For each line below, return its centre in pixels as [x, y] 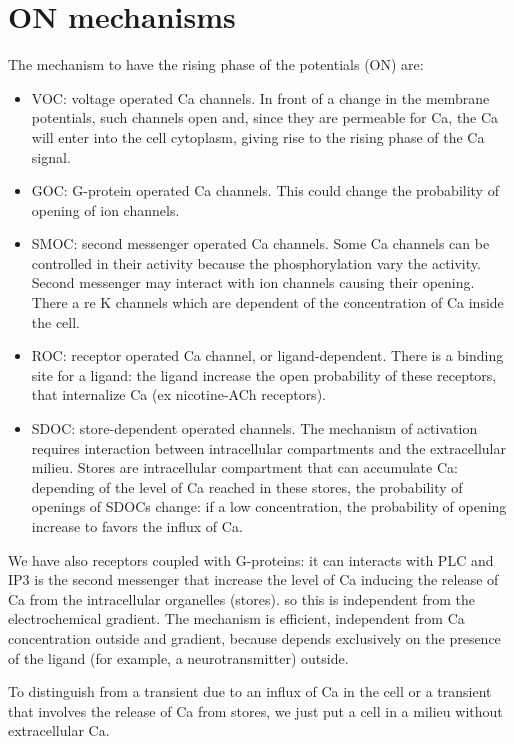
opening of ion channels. [105, 209]
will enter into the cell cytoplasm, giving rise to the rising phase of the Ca [258, 136]
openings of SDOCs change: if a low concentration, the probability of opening [269, 506]
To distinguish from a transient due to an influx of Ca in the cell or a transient [250, 691]
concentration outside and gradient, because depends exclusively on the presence [254, 637]
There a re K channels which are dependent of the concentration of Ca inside [267, 302]
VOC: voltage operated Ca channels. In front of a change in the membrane [260, 97]
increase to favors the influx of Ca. [137, 526]
